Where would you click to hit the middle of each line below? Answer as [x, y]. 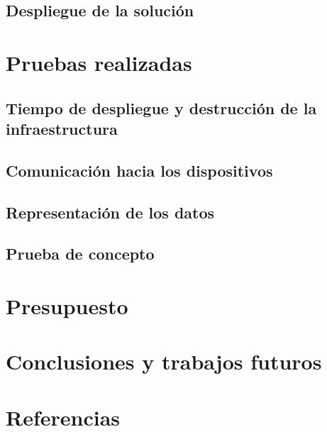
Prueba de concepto [80, 254]
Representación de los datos [110, 212]
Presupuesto [67, 305]
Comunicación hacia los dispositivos [139, 170]
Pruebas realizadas [99, 62]
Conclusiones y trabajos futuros [164, 361]
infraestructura [62, 128]
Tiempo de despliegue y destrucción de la [161, 107]
